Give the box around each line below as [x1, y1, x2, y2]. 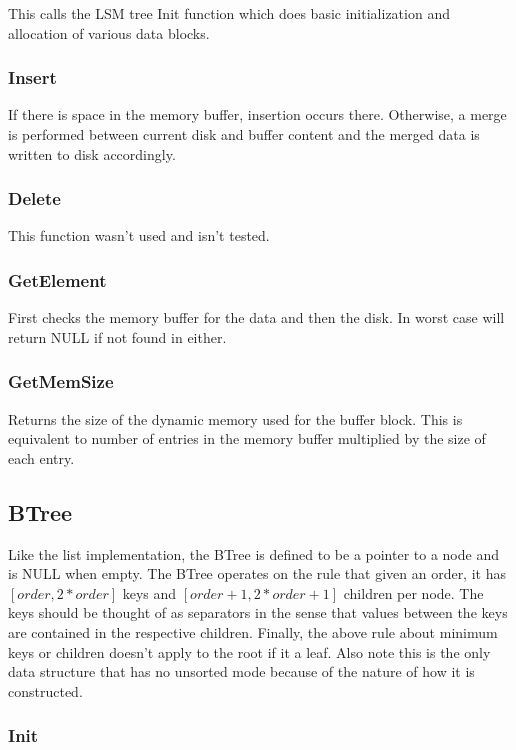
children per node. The [343, 582, 484, 603]
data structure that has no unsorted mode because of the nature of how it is [8, 661, 475, 682]
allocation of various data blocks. [8, 22, 210, 43]
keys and [122, 582, 177, 603]
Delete [8, 186, 61, 211]
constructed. [8, 680, 83, 701]
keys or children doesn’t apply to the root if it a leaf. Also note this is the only [8, 641, 491, 662]
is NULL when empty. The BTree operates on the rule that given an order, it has [8, 563, 506, 584]
